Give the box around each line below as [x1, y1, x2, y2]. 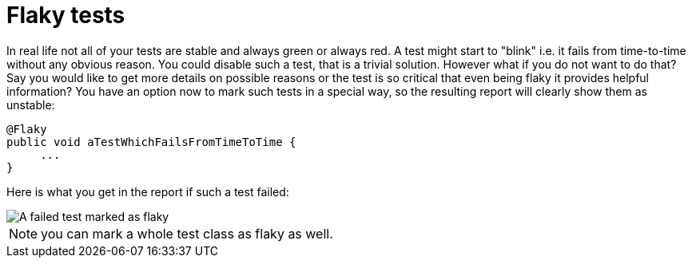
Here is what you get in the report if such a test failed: [6, 184, 289, 199]
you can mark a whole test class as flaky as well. [41, 225, 333, 242]
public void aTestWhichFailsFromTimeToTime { [6, 135, 296, 148]
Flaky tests [6, 2, 125, 29]
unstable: [6, 97, 55, 112]
